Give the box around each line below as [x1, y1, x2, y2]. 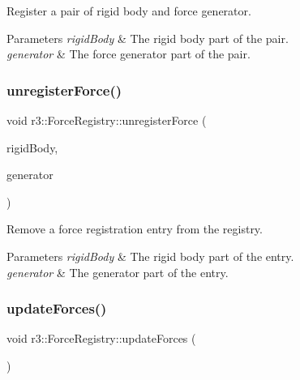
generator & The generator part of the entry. [6, 263, 229, 280]
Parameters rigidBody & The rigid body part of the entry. [6, 247, 294, 264]
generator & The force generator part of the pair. [6, 45, 251, 62]
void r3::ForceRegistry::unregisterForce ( [6, 112, 207, 128]
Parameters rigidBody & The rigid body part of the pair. [6, 29, 289, 46]
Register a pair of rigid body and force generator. [6, 2, 251, 19]
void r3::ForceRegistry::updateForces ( [6, 330, 196, 347]
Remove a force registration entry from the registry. [6, 220, 263, 237]
